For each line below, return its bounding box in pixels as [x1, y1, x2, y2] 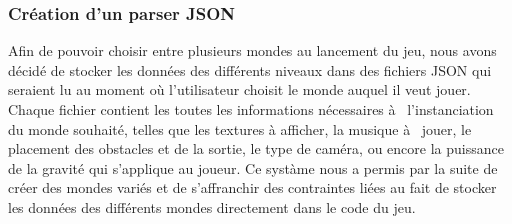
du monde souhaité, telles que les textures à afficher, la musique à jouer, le [8, 118, 472, 139]
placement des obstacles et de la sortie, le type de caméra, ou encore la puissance [8, 138, 504, 159]
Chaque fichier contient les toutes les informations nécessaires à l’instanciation [8, 99, 494, 119]
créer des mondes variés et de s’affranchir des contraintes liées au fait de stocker [8, 177, 497, 198]
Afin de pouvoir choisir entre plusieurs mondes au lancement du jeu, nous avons [8, 40, 497, 61]
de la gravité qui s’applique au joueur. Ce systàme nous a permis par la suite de [8, 157, 498, 178]
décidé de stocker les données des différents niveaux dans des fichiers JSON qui [8, 59, 492, 80]
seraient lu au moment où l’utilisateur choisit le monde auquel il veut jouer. [8, 79, 471, 100]
